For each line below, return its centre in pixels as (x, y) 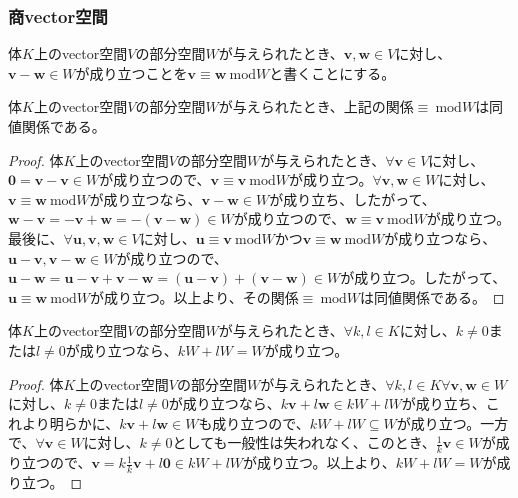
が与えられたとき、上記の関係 (316, 106)
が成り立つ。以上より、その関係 (194, 296)
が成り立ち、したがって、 (352, 198)
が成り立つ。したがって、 (423, 277)
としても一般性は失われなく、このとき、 (304, 442)
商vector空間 (58, 15)
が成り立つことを (131, 72)
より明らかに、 (70, 422)
